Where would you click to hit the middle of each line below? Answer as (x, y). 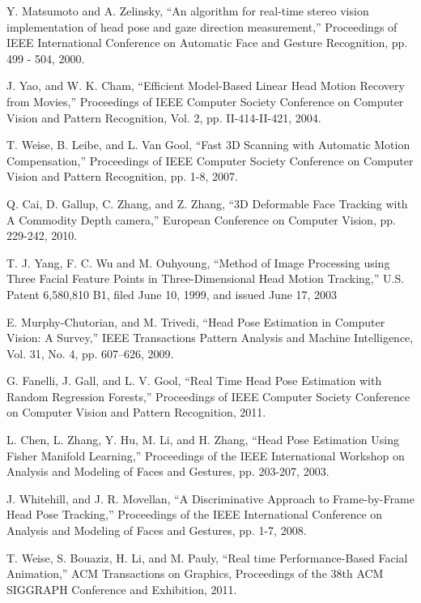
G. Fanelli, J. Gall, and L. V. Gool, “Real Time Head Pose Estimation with (194, 381)
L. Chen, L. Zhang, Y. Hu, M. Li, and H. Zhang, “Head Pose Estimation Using (203, 440)
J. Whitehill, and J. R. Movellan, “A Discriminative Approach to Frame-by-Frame (210, 498)
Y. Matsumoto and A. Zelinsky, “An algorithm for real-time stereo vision (188, 11)
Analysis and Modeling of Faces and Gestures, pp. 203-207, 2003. (168, 471)
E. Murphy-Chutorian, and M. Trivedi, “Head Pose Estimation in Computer (196, 321)
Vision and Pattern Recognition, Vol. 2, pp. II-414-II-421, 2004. (164, 117)
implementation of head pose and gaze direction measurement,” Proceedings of (202, 26)
